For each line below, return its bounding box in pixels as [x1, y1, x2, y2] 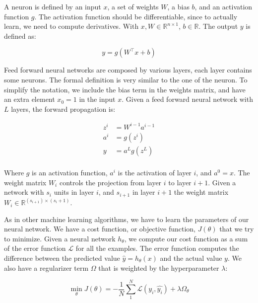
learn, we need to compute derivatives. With [4, 21, 139, 31]
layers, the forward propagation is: [11, 103, 116, 114]
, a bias [167, 1, 190, 11]
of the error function [4, 243, 66, 253]
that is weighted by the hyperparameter [98, 262, 219, 273]
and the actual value [160, 253, 222, 263]
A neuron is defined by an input [4, 1, 101, 11]
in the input [79, 94, 116, 104]
